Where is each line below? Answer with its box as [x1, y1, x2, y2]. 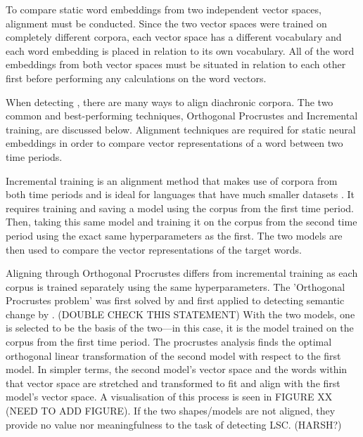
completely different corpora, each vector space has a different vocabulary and [6, 30, 342, 44]
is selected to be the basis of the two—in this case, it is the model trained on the [6, 320, 354, 335]
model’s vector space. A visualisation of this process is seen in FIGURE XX [6, 389, 333, 404]
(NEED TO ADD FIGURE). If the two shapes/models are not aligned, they [6, 403, 336, 418]
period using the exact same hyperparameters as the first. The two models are [6, 228, 343, 242]
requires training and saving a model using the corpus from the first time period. [6, 200, 354, 215]
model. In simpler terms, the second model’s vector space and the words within [6, 362, 348, 377]
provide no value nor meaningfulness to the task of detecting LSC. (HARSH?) [6, 417, 342, 431]
